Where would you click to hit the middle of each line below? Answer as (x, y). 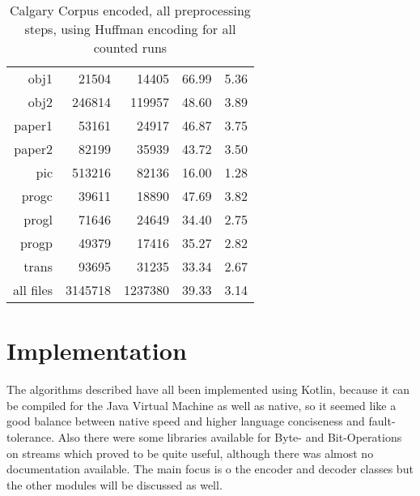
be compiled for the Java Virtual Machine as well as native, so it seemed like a (202, 405)
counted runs (130, 47)
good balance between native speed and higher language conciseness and (186, 421)
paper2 (33, 149)
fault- (382, 421)
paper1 (33, 125)
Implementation (97, 351)
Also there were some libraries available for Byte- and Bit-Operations (230, 436)
